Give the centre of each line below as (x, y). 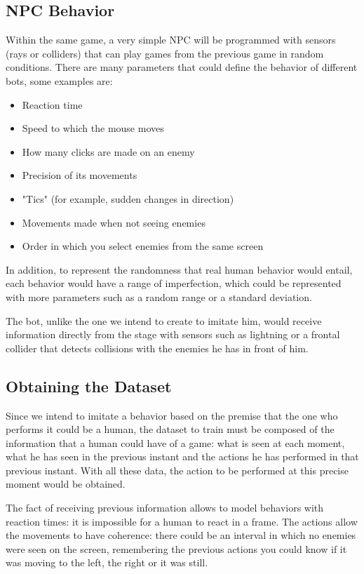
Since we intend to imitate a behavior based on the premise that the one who (172, 415)
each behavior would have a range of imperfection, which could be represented (174, 283)
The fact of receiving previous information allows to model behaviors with (165, 508)
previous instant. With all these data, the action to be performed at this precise (177, 470)
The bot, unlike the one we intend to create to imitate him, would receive (164, 320)
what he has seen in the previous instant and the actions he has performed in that (182, 456)
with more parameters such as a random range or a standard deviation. (159, 296)
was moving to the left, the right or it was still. (107, 562)
